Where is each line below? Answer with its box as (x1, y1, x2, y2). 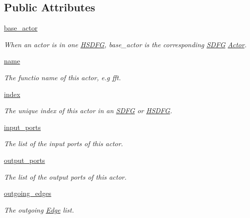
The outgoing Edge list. (4, 204, 74, 215)
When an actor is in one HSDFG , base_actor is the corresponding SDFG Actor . (4, 39, 247, 49)
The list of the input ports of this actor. (4, 138, 123, 149)
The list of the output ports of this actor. (4, 171, 127, 182)
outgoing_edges (4, 188, 52, 198)
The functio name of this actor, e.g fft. (4, 72, 121, 82)
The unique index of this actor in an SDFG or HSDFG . (4, 105, 172, 116)
